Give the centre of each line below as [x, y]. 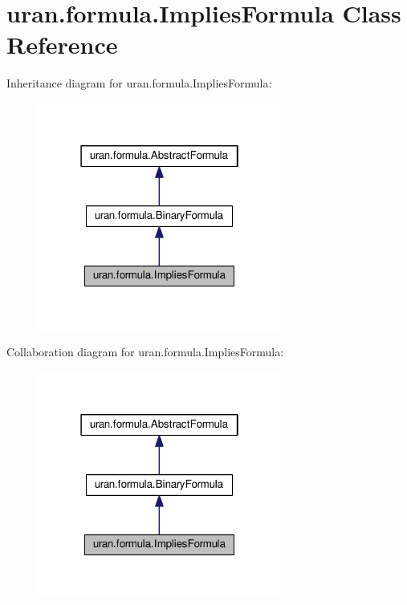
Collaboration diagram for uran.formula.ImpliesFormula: [145, 352]
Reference [62, 45]
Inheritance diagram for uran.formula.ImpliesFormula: [139, 83]
